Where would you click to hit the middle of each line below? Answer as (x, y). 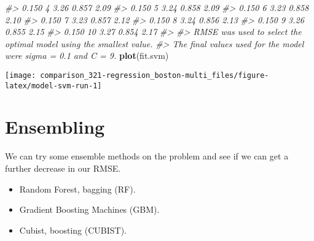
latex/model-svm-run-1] (53, 86)
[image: (21, 75)
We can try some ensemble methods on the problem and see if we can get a (147, 156)
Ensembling (55, 127)
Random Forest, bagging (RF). (77, 189)
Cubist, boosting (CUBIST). (73, 230)
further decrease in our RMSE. (63, 168)
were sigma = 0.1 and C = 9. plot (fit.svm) (87, 55)
